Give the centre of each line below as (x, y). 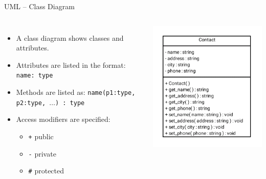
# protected (46, 171)
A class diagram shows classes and (70, 37)
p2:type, (31, 103)
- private (42, 153)
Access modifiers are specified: (63, 119)
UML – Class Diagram (39, 6)
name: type (35, 76)
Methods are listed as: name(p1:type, (76, 92)
